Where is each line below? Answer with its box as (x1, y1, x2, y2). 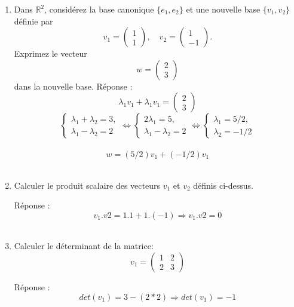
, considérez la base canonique (44, 3, 154, 15)
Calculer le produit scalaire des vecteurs (14, 179, 160, 191)
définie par (14, 14, 53, 27)
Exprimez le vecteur (14, 47, 87, 60)
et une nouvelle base (186, 3, 261, 15)
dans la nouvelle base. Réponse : (14, 79, 133, 92)
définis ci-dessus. (193, 179, 253, 191)
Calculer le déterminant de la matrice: (14, 240, 154, 252)
